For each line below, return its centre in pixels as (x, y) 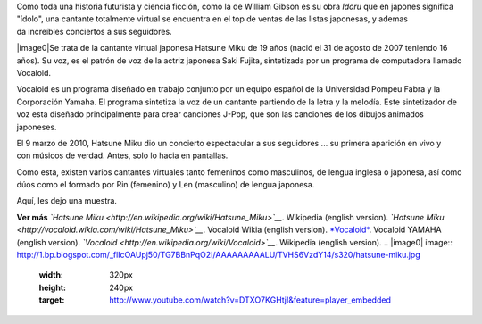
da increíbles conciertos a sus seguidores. (95, 31)
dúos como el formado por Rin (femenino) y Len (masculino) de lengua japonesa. (166, 185)
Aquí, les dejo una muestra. (67, 201)
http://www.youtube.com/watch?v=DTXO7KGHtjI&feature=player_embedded (250, 300)
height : (53, 287)
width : (51, 275)
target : (52, 300)
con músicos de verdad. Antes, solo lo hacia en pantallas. (122, 155)
